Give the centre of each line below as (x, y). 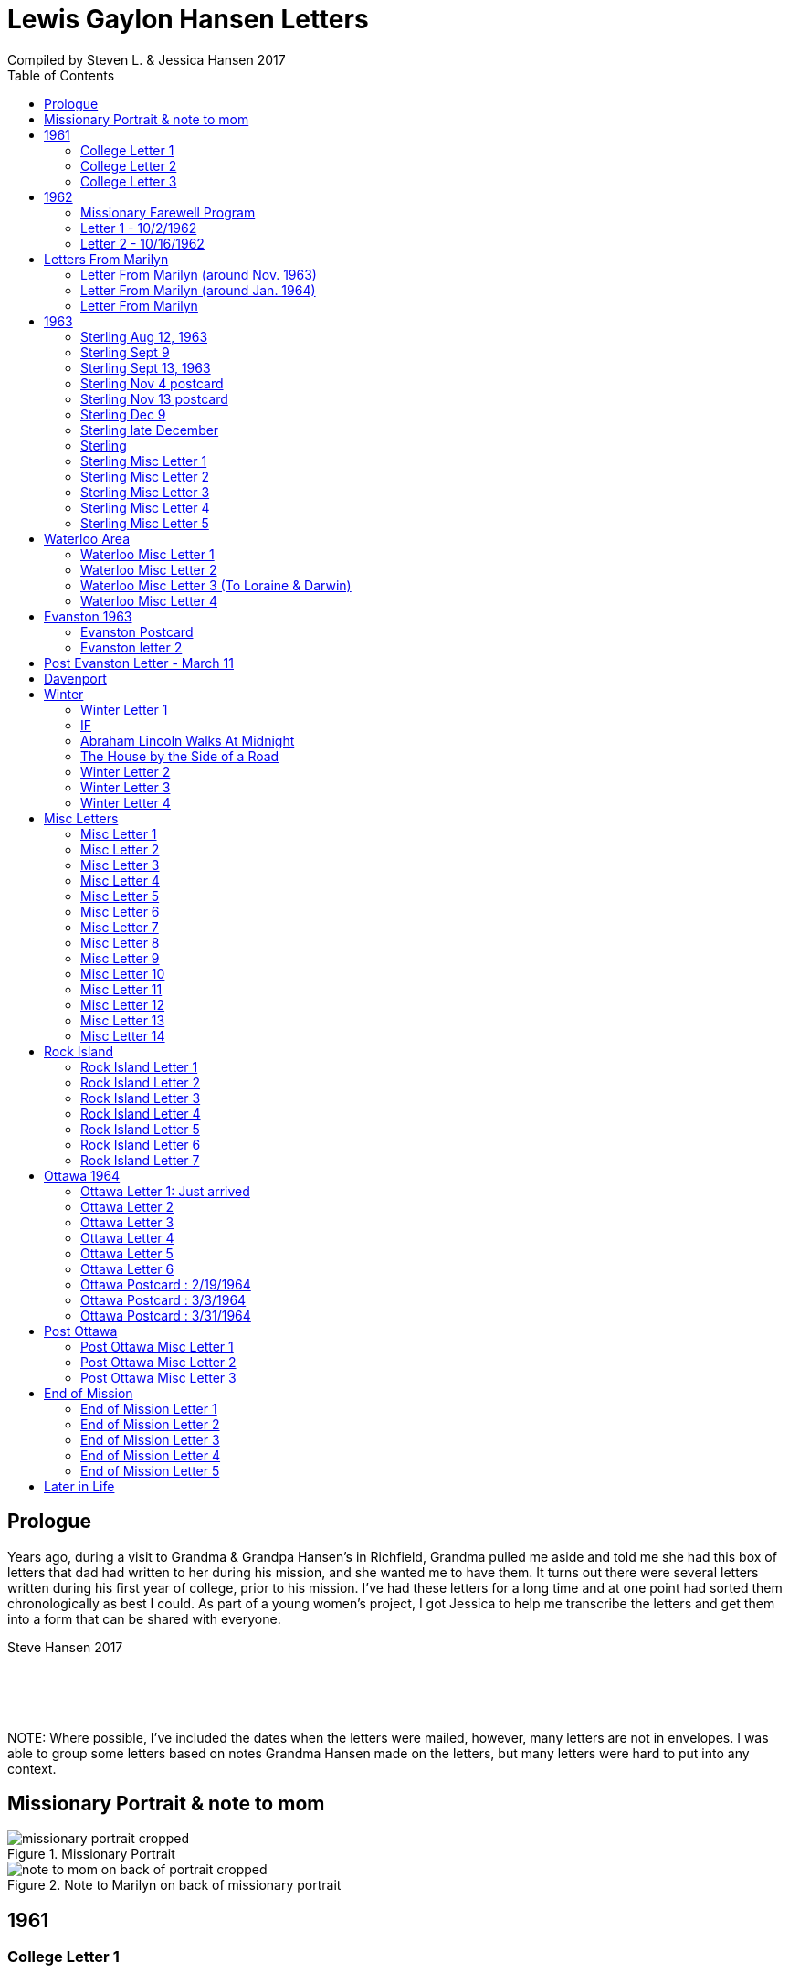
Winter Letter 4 (126, 802)
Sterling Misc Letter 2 (145, 476)
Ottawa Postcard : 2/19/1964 (166, 1284)
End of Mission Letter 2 (150, 1424)
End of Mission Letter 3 (150, 1439)
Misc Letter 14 (123, 1035)
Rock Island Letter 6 (141, 1144)
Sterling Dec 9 (123, 414)
